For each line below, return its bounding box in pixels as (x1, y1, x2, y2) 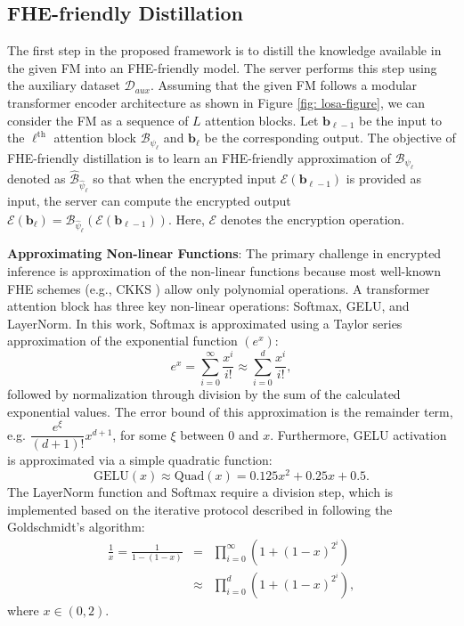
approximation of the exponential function (7, 331, 238, 350)
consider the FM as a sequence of (7, 110, 189, 129)
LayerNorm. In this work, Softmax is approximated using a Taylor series (7, 313, 403, 332)
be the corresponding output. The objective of (204, 128, 456, 147)
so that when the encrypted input (93, 169, 277, 188)
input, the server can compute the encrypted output (7, 191, 291, 209)
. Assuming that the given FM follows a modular (150, 76, 418, 94)
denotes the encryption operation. (220, 209, 405, 228)
